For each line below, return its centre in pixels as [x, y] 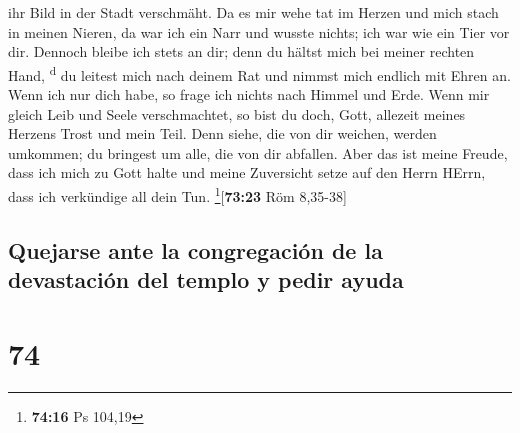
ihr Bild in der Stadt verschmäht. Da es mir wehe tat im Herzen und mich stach [253, 12]
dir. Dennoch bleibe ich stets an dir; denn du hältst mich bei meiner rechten [241, 51]
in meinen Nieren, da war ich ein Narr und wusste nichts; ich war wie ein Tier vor [259, 31]
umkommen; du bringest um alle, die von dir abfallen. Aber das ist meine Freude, [258, 152]
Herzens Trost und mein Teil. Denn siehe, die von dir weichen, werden [222, 133]
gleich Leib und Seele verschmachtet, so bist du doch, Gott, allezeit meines [237, 113]
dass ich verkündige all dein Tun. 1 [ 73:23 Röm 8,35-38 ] [177, 194]
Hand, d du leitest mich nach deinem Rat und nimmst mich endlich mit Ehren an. [259, 73]
